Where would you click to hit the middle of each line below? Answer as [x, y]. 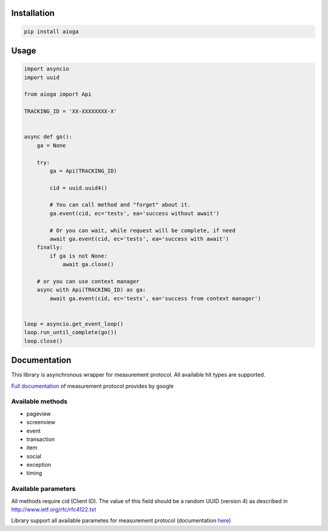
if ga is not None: [78, 256]
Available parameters [43, 489]
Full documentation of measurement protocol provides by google [93, 386]
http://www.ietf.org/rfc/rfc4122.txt [54, 509]
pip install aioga [51, 31]
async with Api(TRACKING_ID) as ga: [91, 290]
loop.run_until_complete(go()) [71, 332]
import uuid [42, 77]
